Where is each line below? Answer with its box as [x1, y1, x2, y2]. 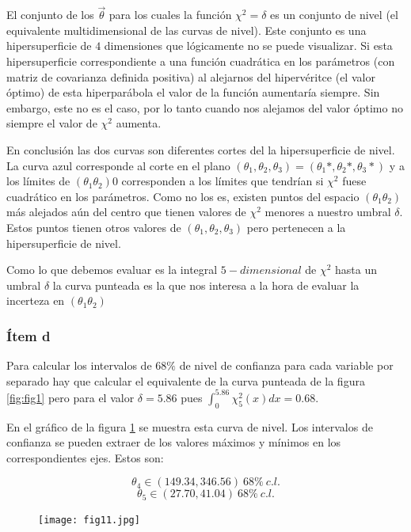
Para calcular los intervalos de [6, 357, 152, 374]
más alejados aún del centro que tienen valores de [6, 203, 246, 220]
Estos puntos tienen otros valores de [6, 218, 181, 235]
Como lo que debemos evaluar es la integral [6, 261, 218, 278]
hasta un [335, 261, 377, 278]
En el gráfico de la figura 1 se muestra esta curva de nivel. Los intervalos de [6, 418, 373, 435]
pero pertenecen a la [246, 218, 346, 235]
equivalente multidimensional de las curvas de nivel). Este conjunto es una [6, 21, 367, 38]
